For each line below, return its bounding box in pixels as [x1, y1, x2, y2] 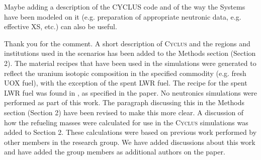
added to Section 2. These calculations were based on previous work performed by [4, 127, 257, 137]
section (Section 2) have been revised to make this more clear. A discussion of [4, 107, 244, 117]
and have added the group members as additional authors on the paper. [4, 146, 225, 157]
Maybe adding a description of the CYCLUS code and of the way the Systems [4, 2, 245, 12]
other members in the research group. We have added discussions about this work [4, 136, 255, 147]
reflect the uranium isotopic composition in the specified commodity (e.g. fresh [4, 67, 246, 78]
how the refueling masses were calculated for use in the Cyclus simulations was [4, 117, 248, 127]
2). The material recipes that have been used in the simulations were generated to [4, 57, 256, 68]
